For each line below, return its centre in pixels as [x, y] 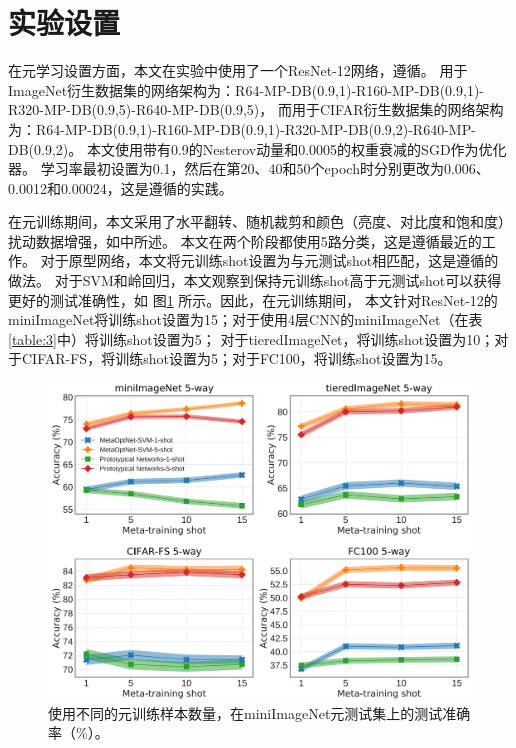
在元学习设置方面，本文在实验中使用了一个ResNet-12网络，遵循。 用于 [238, 70]
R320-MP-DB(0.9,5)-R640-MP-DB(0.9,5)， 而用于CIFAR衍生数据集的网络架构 [256, 109]
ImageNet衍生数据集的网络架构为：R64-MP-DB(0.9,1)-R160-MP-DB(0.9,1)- [246, 89]
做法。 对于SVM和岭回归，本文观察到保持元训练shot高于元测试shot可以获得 [255, 280]
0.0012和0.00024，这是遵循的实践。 [120, 187]
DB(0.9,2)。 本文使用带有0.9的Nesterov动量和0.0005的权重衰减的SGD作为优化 [257, 148]
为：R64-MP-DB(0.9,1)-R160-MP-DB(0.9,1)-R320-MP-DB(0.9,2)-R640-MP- [242, 128]
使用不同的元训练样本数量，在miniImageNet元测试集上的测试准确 [259, 712]
